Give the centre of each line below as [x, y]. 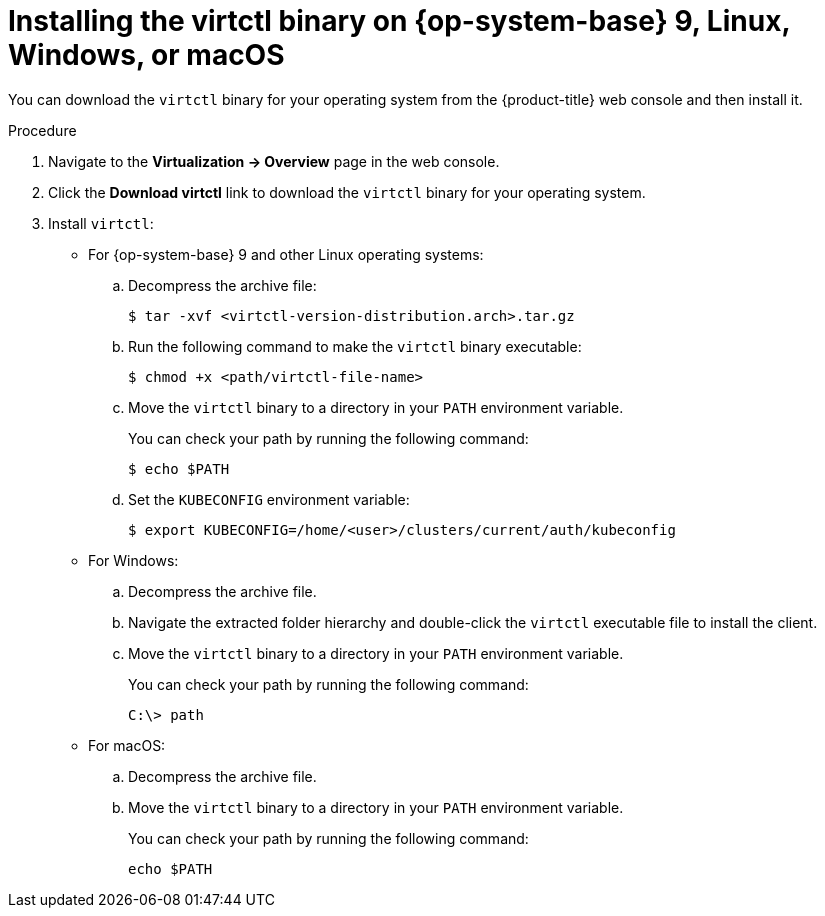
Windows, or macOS [146, 55]
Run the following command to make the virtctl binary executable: [355, 346]
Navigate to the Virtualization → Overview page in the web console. [274, 161]
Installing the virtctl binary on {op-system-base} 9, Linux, [399, 21]
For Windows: [133, 560]
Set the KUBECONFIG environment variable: [269, 499]
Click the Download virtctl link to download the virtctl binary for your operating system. [347, 192]
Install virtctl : [101, 223]
